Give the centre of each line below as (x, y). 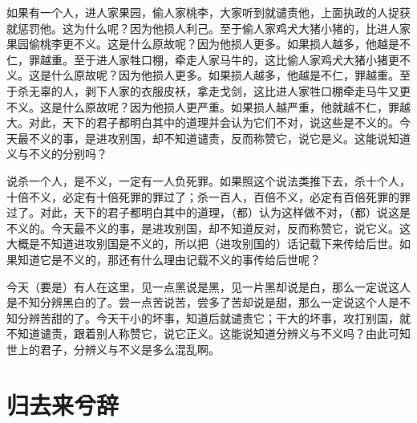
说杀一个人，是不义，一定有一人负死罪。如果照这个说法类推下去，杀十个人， (208, 180)
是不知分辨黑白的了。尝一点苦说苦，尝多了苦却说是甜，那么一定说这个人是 (203, 302)
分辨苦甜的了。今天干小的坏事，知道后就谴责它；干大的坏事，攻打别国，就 (214, 317)
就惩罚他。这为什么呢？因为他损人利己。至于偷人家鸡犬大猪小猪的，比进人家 (208, 28)
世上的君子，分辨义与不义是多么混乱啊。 (113, 349)
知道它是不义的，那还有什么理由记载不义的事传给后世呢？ (169, 259)
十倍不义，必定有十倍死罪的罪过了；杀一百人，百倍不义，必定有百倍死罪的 (203, 196)
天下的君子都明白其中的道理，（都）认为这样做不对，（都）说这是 (242, 212)
